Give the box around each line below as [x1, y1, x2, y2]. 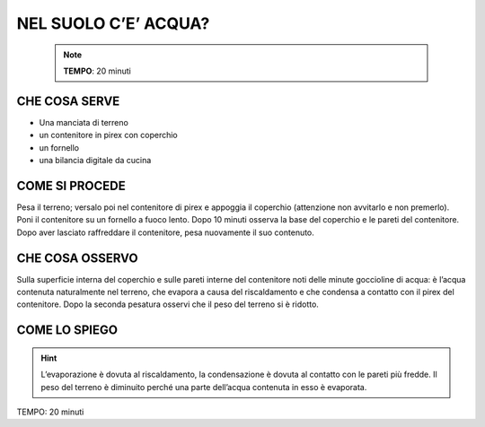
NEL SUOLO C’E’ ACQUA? [16, 13, 210, 33]
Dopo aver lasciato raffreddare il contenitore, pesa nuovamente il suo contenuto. [16, 227, 314, 238]
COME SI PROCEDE [16, 178, 126, 193]
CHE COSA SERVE [16, 93, 120, 109]
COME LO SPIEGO [16, 323, 119, 338]
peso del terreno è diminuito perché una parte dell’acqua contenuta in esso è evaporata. [40, 381, 367, 392]
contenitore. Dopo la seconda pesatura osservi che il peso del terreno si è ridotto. [16, 299, 319, 309]
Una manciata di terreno [39, 117, 129, 127]
